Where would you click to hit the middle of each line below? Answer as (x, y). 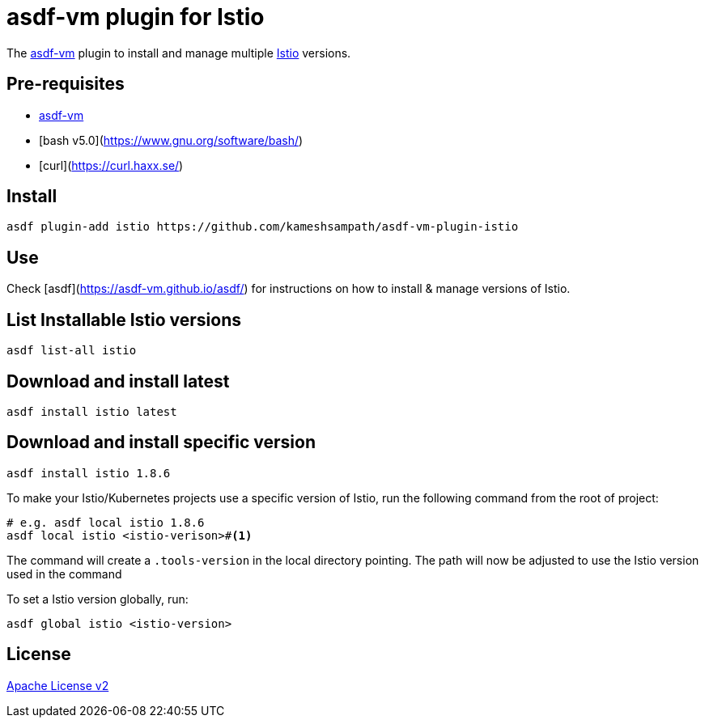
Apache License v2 (58, 685)
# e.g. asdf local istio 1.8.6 (106, 522)
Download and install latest (118, 381)
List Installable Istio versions (124, 320)
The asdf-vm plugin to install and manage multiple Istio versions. (179, 53)
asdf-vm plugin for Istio (136, 17)
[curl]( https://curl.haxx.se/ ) (111, 165)
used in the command (64, 574)
